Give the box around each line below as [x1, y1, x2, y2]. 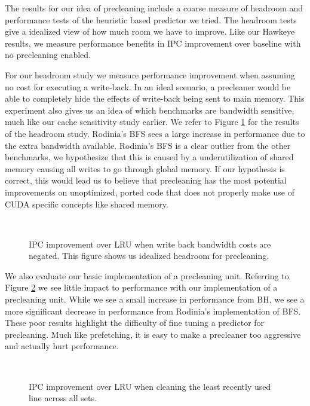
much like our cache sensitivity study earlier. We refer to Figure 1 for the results [5, 115, 299, 128]
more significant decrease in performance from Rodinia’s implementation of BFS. [5, 304, 301, 317]
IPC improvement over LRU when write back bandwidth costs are [29, 237, 271, 250]
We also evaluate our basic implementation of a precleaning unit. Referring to [5, 269, 289, 282]
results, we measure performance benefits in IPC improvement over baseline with [5, 36, 301, 49]
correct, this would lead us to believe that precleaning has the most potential [5, 174, 287, 187]
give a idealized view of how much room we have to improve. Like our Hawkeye [5, 25, 295, 38]
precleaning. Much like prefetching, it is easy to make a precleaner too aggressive [5, 328, 301, 340]
